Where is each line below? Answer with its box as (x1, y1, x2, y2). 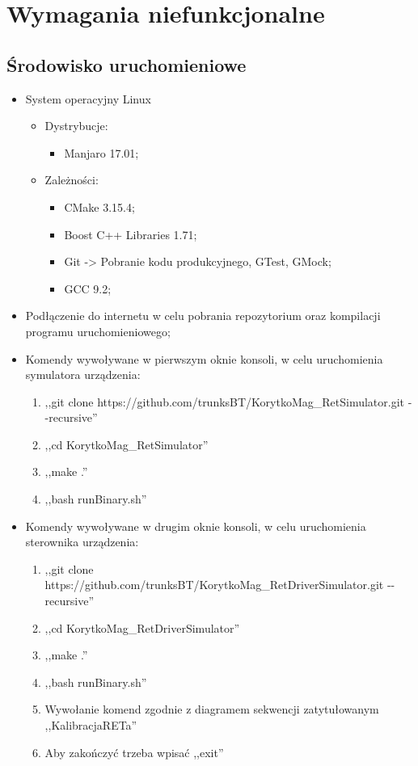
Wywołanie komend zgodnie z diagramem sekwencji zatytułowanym (44, 701, 379, 718)
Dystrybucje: (44, 117, 108, 134)
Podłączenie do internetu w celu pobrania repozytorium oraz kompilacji (25, 307, 381, 324)
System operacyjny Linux (25, 90, 151, 107)
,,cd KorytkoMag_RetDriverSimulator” (44, 619, 240, 636)
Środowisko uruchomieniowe (6, 52, 247, 77)
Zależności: (44, 171, 99, 188)
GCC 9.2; (64, 280, 112, 297)
